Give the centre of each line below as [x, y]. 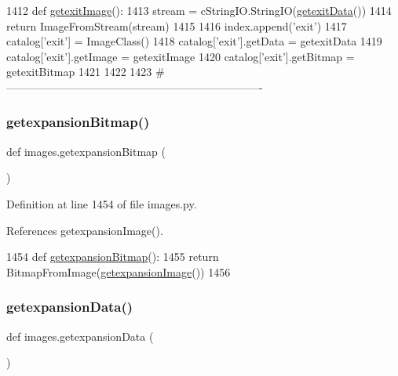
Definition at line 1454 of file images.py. [102, 203]
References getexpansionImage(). [85, 230]
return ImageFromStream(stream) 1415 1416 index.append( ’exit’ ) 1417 [177, 25]
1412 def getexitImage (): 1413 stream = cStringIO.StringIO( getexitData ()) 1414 [199, 10]
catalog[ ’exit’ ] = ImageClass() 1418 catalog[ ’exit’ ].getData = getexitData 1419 [194, 41]
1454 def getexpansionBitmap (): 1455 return [113, 257]
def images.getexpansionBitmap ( [86, 151]
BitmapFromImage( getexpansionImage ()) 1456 [119, 271]
